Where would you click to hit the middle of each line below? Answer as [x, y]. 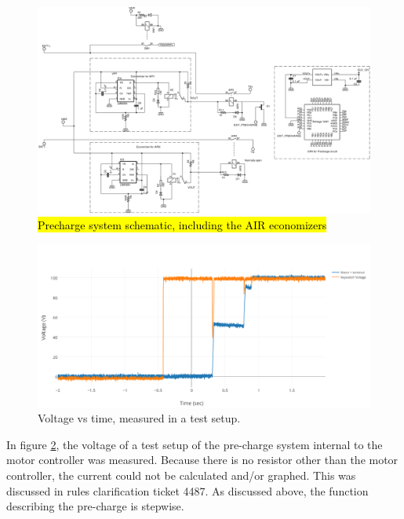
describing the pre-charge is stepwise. [95, 506]
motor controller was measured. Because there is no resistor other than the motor [202, 460]
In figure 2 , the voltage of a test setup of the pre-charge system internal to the [195, 444]
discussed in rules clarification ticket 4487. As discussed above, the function [187, 490]
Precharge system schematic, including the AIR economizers [182, 224]
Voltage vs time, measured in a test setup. [139, 418]
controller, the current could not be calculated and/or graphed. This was [181, 475]
